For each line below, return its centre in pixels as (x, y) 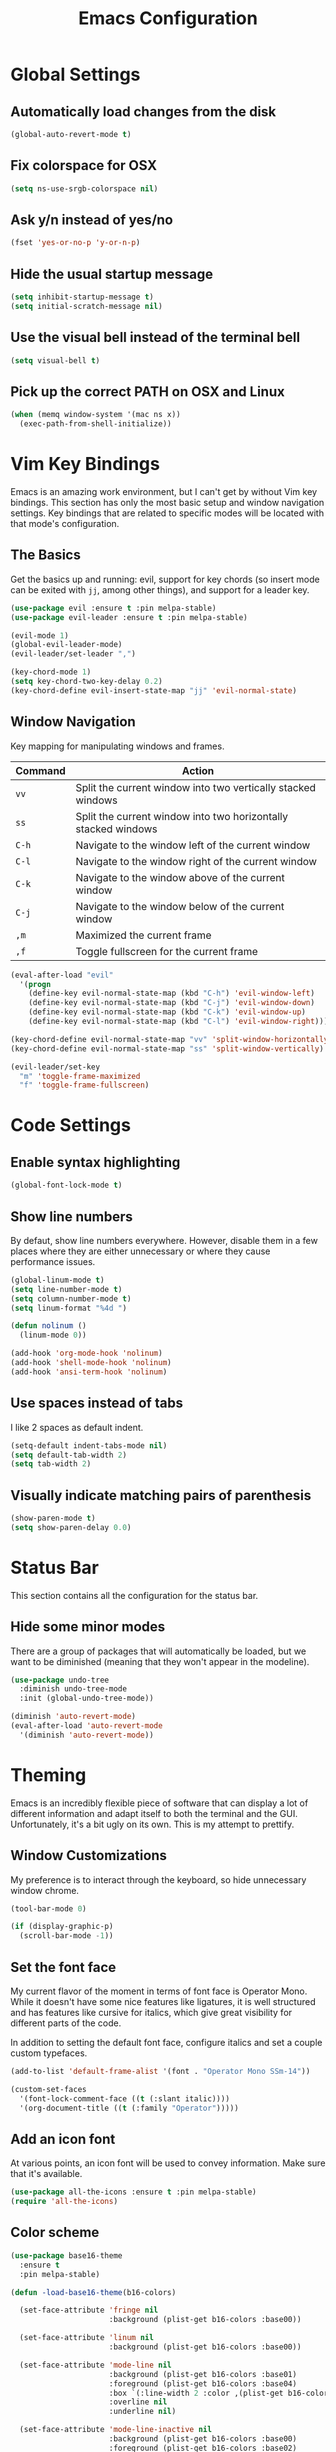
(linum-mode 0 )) (53, 1335)
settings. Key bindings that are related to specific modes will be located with (167, 513)
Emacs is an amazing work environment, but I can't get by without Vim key (164, 491)
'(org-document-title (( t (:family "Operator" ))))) (129, 2108)
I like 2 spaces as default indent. (77, 1427)
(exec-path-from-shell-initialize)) (95, 424)
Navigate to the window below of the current (180, 906)
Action (198, 770)
